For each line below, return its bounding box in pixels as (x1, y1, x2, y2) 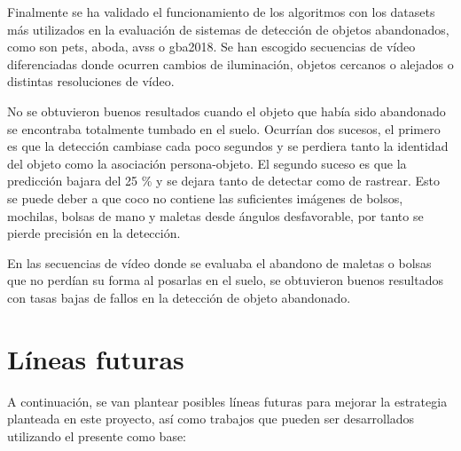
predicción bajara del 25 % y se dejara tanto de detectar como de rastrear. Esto (7, 171, 440, 190)
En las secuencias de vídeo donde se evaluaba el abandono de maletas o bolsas (7, 253, 432, 272)
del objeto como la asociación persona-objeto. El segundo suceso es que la (7, 154, 407, 172)
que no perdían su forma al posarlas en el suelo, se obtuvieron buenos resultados (7, 271, 443, 289)
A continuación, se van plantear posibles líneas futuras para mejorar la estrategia (7, 392, 448, 410)
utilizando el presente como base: (7, 426, 187, 445)
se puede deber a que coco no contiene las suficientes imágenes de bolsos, (7, 188, 403, 207)
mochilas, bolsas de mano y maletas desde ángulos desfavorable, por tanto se (7, 206, 424, 225)
